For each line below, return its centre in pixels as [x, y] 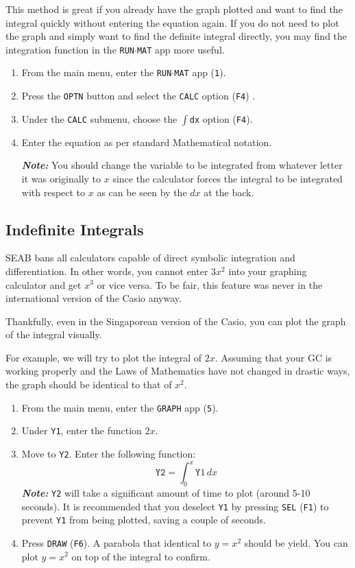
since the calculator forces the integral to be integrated [228, 178]
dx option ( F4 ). [221, 118]
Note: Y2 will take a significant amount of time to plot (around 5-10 [166, 492]
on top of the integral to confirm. [141, 556]
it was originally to [61, 178]
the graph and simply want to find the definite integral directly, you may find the [176, 36]
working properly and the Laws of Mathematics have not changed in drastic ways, [178, 371]
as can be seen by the [142, 192]
